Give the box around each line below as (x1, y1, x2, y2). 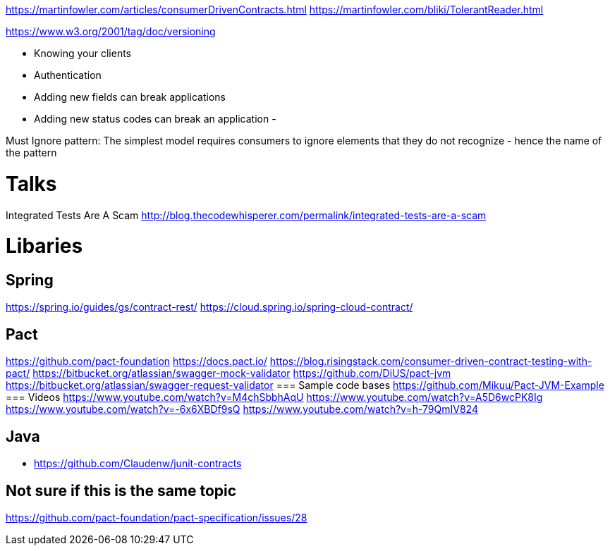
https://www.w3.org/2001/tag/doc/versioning (6, 25, 216, 37)
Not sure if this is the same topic (6, 481, 237, 500)
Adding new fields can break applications (34, 91, 226, 103)
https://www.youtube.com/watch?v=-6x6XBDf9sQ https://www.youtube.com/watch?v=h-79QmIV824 (6, 403, 478, 416)
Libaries (6, 234, 83, 259)
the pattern (6, 147, 57, 159)
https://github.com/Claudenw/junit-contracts (34, 457, 242, 470)
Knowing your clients (34, 47, 131, 59)
